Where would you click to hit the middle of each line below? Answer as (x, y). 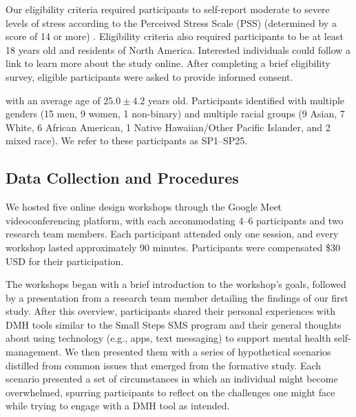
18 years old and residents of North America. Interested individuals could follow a (178, 49)
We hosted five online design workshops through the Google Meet (144, 207)
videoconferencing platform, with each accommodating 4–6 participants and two (175, 220)
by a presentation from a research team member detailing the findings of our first (177, 297)
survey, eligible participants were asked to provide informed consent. (149, 76)
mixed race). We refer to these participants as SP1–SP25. (127, 140)
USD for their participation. (65, 261)
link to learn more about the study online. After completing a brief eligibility (168, 63)
